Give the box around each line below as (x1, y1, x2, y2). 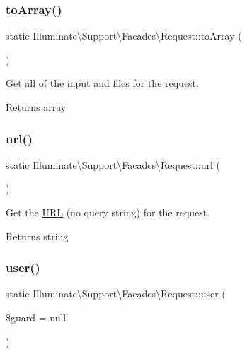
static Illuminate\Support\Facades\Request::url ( (6, 157, 220, 172)
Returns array (6, 100, 67, 114)
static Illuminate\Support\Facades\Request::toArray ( (6, 28, 242, 43)
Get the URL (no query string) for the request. (6, 205, 210, 219)
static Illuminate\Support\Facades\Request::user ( (6, 286, 226, 301)
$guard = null (6, 310, 67, 324)
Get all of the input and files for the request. (6, 76, 199, 90)
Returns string (6, 228, 69, 243)
